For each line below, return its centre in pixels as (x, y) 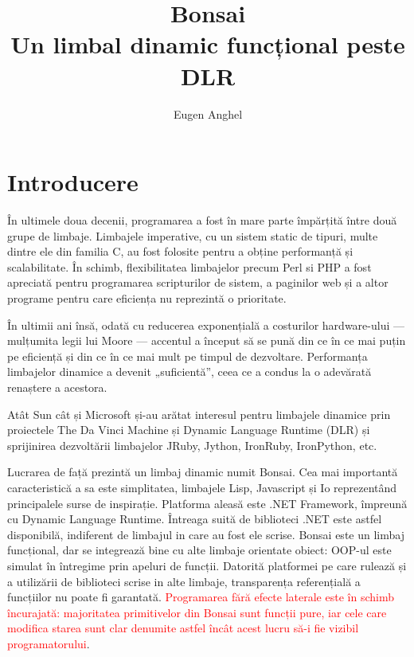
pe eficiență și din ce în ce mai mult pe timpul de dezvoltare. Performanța (187, 356)
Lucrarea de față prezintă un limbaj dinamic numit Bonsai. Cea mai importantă (203, 472)
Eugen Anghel (208, 113)
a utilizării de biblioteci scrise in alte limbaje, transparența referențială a (184, 581)
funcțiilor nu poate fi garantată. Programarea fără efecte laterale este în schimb (201, 597)
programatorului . (49, 643)
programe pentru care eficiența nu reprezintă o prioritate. (147, 298)
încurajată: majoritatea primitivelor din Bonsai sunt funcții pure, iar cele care (197, 612)
